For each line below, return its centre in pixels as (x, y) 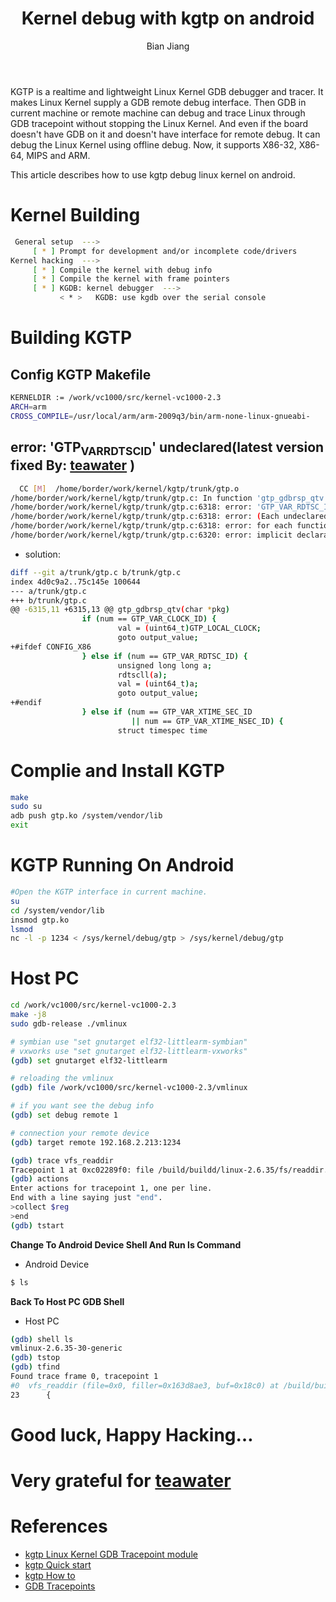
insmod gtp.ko (40, 920)
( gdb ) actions (40, 1179)
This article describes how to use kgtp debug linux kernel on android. (153, 174)
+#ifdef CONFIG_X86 (51, 647)
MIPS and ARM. (58, 155)
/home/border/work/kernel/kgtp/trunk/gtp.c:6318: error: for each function (171, 526)
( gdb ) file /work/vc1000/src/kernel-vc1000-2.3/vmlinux (129, 1088)
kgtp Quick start (58, 1565)
